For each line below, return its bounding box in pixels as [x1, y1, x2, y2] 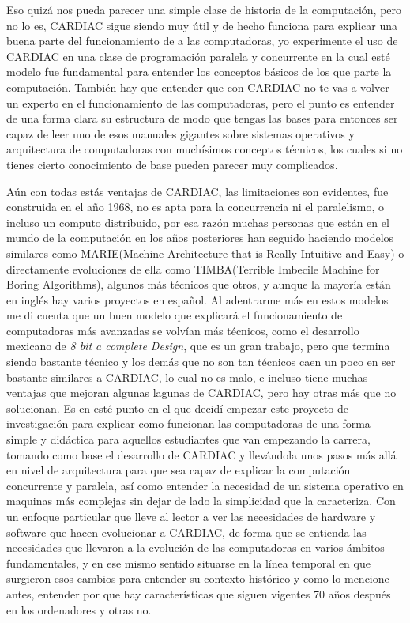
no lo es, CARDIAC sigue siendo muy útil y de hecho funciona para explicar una [6, 17, 397, 33]
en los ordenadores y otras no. [6, 601, 152, 617]
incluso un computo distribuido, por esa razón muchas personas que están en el [6, 213, 389, 230]
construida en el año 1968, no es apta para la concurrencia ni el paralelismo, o [6, 198, 384, 215]
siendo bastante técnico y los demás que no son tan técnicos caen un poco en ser [6, 353, 396, 370]
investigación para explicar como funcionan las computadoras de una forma [6, 415, 371, 432]
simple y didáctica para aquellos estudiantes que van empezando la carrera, [6, 431, 371, 447]
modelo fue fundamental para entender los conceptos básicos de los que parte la [6, 63, 392, 80]
